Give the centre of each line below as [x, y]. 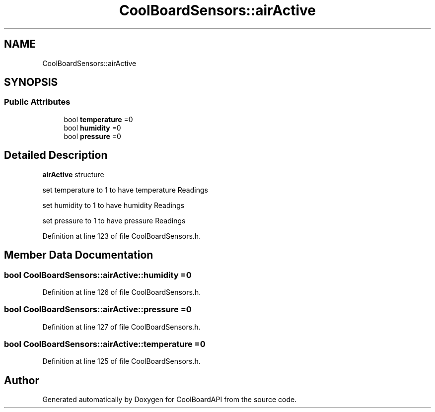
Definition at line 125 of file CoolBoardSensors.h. [121, 361]
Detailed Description [56, 155]
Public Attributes [37, 102]
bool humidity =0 [92, 128]
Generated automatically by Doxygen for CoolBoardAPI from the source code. [170, 400]
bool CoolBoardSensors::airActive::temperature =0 [105, 344]
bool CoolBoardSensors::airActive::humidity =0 [98, 275]
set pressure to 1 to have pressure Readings [114, 220]
